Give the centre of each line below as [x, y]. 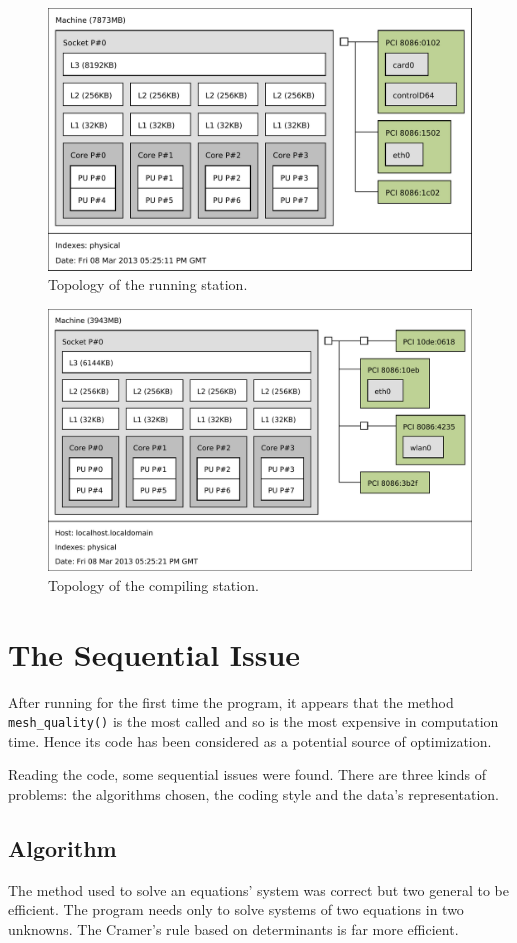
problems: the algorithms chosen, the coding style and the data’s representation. [254, 793]
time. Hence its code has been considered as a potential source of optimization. [250, 740]
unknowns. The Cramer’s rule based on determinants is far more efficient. [233, 928]
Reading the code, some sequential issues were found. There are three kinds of [247, 774]
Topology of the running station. [148, 284]
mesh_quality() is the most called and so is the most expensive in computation [253, 721]
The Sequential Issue [154, 653]
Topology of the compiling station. [153, 584]
